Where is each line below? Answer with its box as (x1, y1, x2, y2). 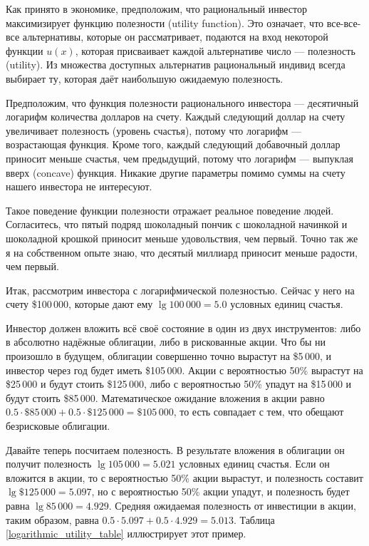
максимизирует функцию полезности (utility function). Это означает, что (6, 15, 324, 30)
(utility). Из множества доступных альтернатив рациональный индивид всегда (6, 57, 345, 72)
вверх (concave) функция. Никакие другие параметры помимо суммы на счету (6, 165, 345, 180)
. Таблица (233, 512, 275, 527)
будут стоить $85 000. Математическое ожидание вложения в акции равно (6, 390, 325, 405)
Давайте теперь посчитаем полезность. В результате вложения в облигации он (6, 442, 345, 457)
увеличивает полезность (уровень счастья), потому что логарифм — (6, 123, 302, 138)
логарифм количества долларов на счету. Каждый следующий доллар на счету (6, 109, 345, 124)
